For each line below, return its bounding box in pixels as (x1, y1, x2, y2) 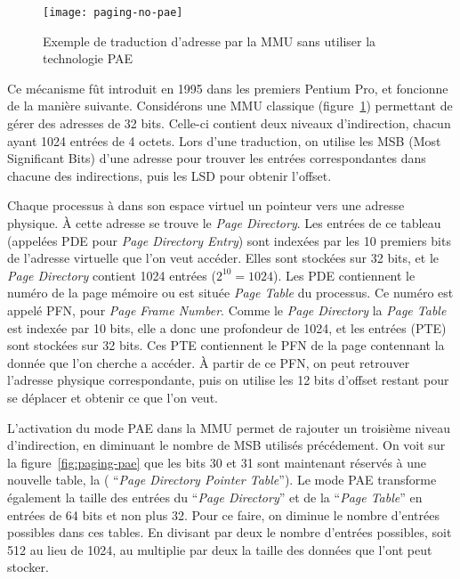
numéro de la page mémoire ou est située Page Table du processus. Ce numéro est (7, 283, 454, 302)
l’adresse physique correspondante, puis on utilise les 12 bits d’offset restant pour (7, 371, 449, 389)
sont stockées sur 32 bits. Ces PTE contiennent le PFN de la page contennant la (7, 336, 445, 355)
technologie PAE (43, 49, 133, 68)
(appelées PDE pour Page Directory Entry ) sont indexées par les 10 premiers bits (7, 231, 451, 249)
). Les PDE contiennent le (273, 265, 416, 284)
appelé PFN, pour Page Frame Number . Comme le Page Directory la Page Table (7, 300, 447, 319)
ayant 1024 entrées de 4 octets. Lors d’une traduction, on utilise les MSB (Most (7, 131, 441, 150)
